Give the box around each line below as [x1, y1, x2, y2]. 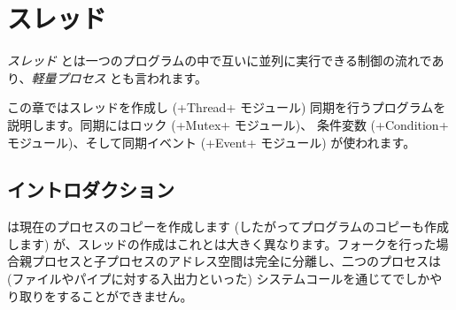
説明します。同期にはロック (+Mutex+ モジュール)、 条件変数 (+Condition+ [7, 115, 449, 133]
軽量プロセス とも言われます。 [31, 68, 208, 87]
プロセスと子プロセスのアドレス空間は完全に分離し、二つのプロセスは [31, 252, 441, 270]
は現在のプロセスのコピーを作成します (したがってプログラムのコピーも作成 [7, 217, 449, 236]
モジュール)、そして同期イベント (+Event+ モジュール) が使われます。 [7, 132, 416, 151]
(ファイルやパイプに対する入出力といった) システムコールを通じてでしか [7, 269, 430, 288]
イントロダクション [7, 176, 174, 203]
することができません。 [56, 286, 193, 305]
